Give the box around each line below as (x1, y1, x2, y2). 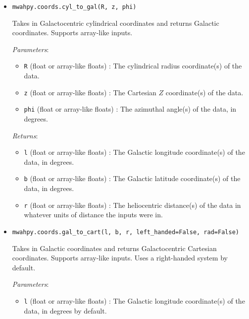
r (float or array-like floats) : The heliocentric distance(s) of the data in (24, 199, 241, 210)
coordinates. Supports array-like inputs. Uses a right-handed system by (12, 253, 228, 263)
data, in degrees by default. (24, 305, 107, 316)
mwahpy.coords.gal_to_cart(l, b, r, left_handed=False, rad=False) (12, 228, 239, 236)
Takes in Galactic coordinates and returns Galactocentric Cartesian (12, 243, 217, 253)
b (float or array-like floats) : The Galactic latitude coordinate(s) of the (24, 173, 241, 184)
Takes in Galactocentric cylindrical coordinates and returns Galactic (12, 17, 219, 28)
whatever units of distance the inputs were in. (24, 209, 163, 220)
